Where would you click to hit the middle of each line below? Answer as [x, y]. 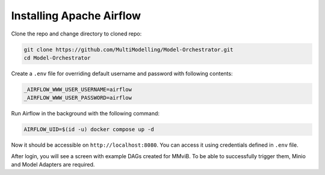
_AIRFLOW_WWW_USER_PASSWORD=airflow [78, 98]
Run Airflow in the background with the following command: [85, 114]
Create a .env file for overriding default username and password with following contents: [122, 73]
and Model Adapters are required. [53, 165]
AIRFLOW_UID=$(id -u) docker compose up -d [89, 130]
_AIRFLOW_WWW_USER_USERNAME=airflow [78, 89]
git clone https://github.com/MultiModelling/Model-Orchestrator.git [128, 49]
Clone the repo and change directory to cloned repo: [76, 34]
